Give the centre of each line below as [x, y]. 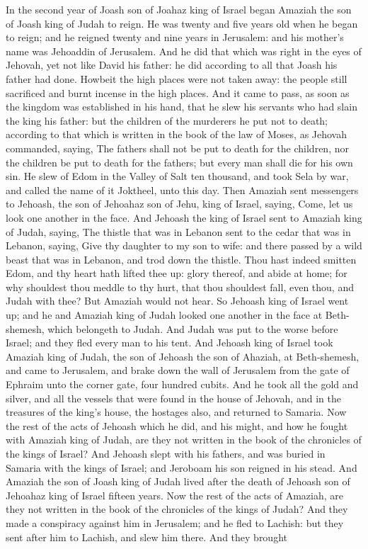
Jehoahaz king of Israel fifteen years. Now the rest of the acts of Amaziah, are [174, 495]
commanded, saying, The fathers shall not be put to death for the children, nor [177, 148]
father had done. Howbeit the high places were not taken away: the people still [177, 78]
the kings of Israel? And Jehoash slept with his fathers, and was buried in [166, 453]
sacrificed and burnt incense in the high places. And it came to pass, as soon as [178, 92]
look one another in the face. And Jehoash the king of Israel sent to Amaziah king [184, 217]
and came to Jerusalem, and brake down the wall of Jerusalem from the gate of [178, 370]
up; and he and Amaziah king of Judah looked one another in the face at [164, 315]
